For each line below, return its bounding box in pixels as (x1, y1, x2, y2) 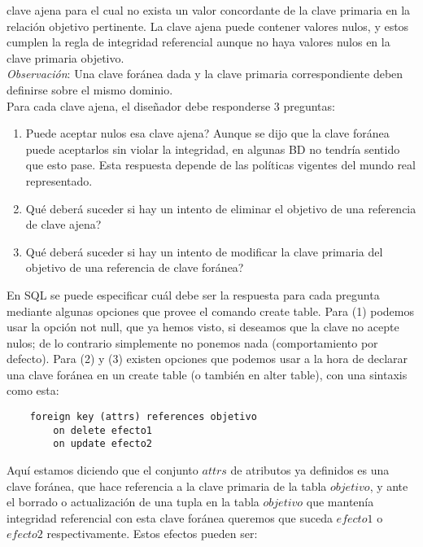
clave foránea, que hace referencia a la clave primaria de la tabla (7, 477, 327, 494)
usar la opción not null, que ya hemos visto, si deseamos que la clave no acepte (7, 318, 399, 335)
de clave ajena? (25, 216, 102, 233)
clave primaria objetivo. (7, 49, 124, 66)
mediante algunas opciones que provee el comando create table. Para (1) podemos (7, 302, 415, 319)
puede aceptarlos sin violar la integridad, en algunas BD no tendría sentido (25, 140, 400, 157)
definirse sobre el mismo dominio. (7, 81, 173, 98)
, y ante (369, 477, 408, 494)
